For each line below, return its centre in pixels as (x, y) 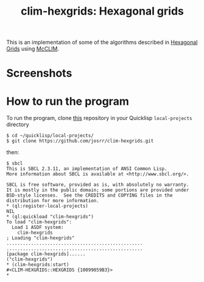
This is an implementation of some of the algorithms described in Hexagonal (102, 42)
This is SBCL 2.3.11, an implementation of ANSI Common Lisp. (87, 169)
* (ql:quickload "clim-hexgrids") (50, 217)
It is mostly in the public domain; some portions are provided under (98, 190)
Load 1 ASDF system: (38, 227)
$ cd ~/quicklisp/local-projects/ (50, 136)
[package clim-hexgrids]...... (46, 254)
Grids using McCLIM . (33, 49)
